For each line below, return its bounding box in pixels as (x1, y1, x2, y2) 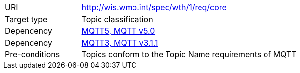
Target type (5, 14, 48, 24)
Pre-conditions (5, 49, 60, 59)
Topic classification (81, 14, 153, 24)
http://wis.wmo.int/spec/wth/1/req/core (81, 2, 227, 12)
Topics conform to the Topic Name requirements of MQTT (81, 49, 297, 59)
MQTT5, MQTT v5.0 (81, 26, 155, 36)
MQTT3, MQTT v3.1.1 (81, 38, 158, 48)
